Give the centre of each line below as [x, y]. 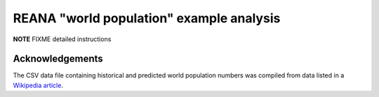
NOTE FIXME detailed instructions [62, 39]
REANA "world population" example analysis [147, 18]
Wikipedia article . [38, 85]
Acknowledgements [58, 59]
